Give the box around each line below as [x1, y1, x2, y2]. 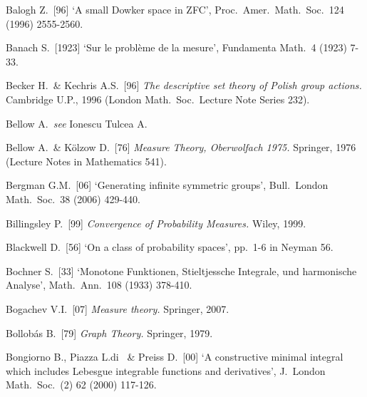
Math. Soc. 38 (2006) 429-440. [6, 191, 141, 206]
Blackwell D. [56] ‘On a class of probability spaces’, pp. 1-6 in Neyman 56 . [6, 239, 334, 254]
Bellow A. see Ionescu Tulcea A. [6, 115, 148, 130]
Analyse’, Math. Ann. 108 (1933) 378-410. [6, 277, 192, 292]
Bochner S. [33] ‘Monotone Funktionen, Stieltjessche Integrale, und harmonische [6, 263, 357, 278]
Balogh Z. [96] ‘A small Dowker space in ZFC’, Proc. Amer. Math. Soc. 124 [6, 2, 344, 16]
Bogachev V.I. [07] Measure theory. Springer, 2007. [6, 301, 229, 316]
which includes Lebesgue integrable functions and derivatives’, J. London [6, 363, 326, 378]
